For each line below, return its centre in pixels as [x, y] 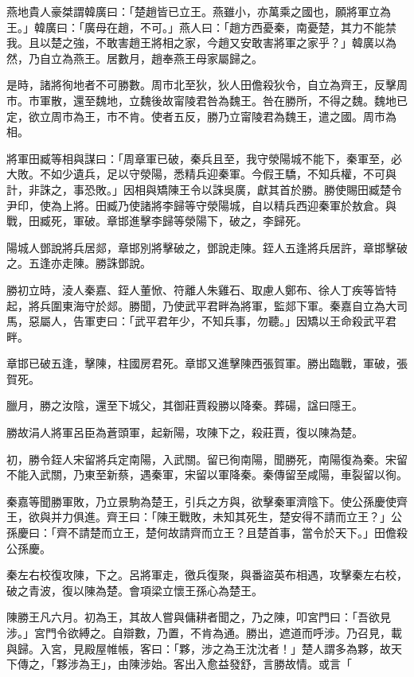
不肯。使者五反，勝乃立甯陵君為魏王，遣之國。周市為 [257, 116]
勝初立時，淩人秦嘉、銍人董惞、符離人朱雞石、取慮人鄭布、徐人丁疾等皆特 [201, 289]
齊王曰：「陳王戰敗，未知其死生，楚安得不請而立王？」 [248, 517]
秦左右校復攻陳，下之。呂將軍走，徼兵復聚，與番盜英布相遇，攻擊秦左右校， [207, 575]
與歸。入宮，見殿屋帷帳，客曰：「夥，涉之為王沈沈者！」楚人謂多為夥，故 [199, 648]
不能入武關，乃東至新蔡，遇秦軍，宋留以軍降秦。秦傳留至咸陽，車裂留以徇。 [207, 475]
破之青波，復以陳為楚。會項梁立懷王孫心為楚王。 [135, 590]
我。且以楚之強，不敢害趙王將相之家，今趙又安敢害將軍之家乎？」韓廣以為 [201, 43]
